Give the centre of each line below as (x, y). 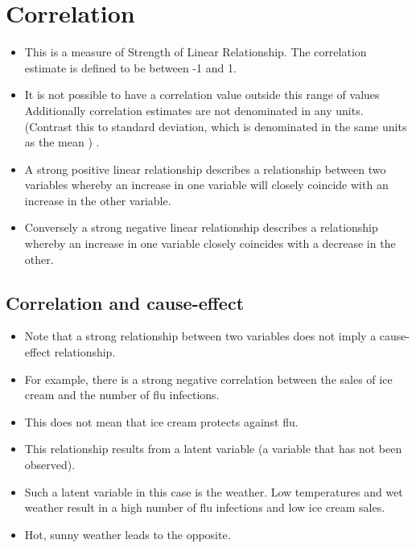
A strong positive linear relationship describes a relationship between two (205, 169)
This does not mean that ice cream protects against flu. (161, 421)
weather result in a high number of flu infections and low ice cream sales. (205, 507)
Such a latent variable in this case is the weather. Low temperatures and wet (214, 491)
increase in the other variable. (98, 200)
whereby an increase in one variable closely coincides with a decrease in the (210, 243)
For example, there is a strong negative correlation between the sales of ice (208, 379)
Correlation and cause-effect (125, 302)
